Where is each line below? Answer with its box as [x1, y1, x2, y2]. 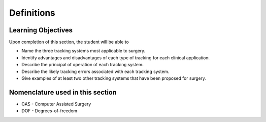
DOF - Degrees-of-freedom [21, 108, 77, 114]
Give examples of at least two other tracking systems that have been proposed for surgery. [21, 75, 206, 81]
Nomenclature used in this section [9, 88, 117, 97]
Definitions [9, 7, 56, 18]
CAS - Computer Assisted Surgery [21, 101, 91, 107]
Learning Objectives [9, 26, 73, 34]
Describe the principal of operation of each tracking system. [21, 62, 144, 68]
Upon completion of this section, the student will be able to [9, 39, 129, 45]
